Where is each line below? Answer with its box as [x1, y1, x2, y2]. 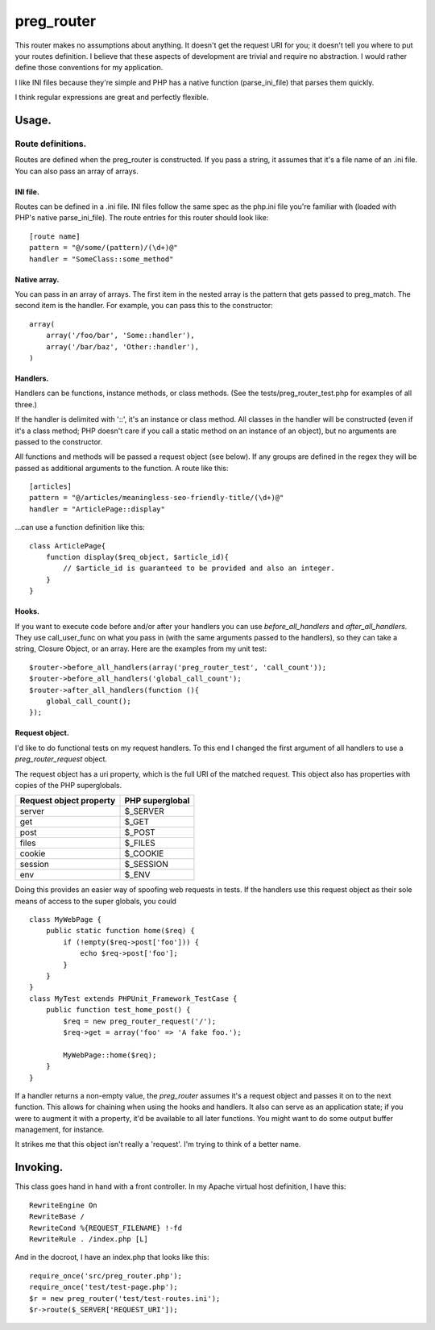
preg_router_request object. [14, 754, 108, 764]
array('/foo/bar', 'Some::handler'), [45, 331, 195, 340]
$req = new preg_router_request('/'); [63, 1016, 217, 1026]
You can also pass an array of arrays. [14, 166, 139, 176]
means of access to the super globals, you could [14, 896, 177, 906]
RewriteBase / [29, 1212, 85, 1221]
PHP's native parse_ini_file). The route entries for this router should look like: [14, 213, 269, 223]
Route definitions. [14, 138, 87, 149]
